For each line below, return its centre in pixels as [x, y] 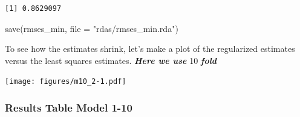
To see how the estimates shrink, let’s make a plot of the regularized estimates [150, 49]
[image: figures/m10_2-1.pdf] [66, 82]
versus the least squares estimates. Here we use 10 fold [111, 60]
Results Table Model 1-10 [69, 107]
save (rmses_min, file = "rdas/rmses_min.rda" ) [92, 28]
